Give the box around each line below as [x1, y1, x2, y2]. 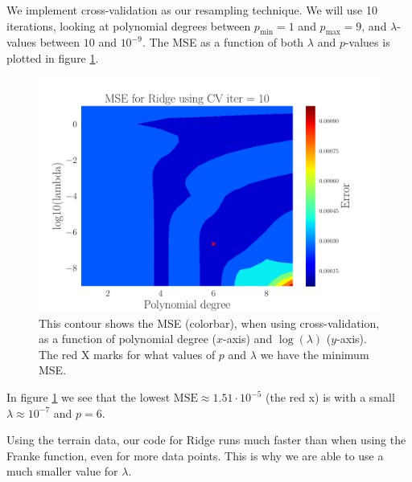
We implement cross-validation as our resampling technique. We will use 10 [6, 2, 377, 18]
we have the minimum [260, 345, 369, 362]
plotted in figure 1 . [6, 49, 99, 66]
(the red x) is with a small [265, 389, 395, 406]
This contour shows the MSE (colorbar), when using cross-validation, [39, 314, 380, 331]
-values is [344, 34, 390, 51]
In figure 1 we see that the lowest [6, 389, 171, 406]
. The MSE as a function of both [142, 34, 304, 51]
